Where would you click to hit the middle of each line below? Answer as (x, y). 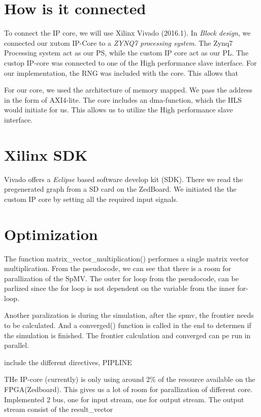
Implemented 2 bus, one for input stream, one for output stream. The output (124, 399)
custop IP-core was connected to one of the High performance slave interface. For (130, 62)
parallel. (17, 345)
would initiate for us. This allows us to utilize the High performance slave (119, 110)
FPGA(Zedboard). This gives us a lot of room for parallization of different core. (128, 389)
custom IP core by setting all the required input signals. (91, 199)
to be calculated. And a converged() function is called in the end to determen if (128, 325)
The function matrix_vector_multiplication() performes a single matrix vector (126, 258)
